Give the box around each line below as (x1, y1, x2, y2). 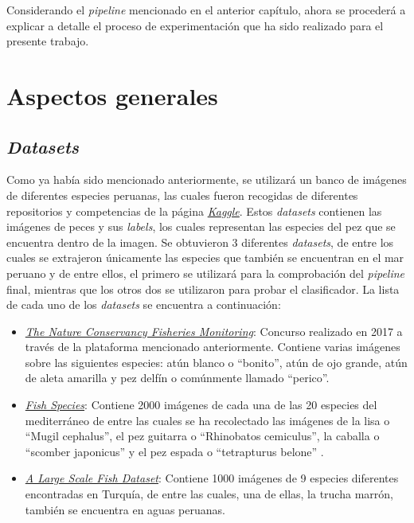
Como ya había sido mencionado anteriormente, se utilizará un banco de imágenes (6, 171, 407, 188)
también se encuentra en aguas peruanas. (25, 501, 225, 517)
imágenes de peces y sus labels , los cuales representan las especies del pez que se (6, 218, 396, 235)
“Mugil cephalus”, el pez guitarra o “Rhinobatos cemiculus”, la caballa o (25, 427, 380, 444)
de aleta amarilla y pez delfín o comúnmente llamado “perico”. (25, 369, 330, 386)
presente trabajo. (6, 33, 89, 49)
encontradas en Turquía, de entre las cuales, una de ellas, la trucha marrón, (25, 486, 393, 502)
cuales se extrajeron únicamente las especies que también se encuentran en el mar (6, 249, 404, 266)
